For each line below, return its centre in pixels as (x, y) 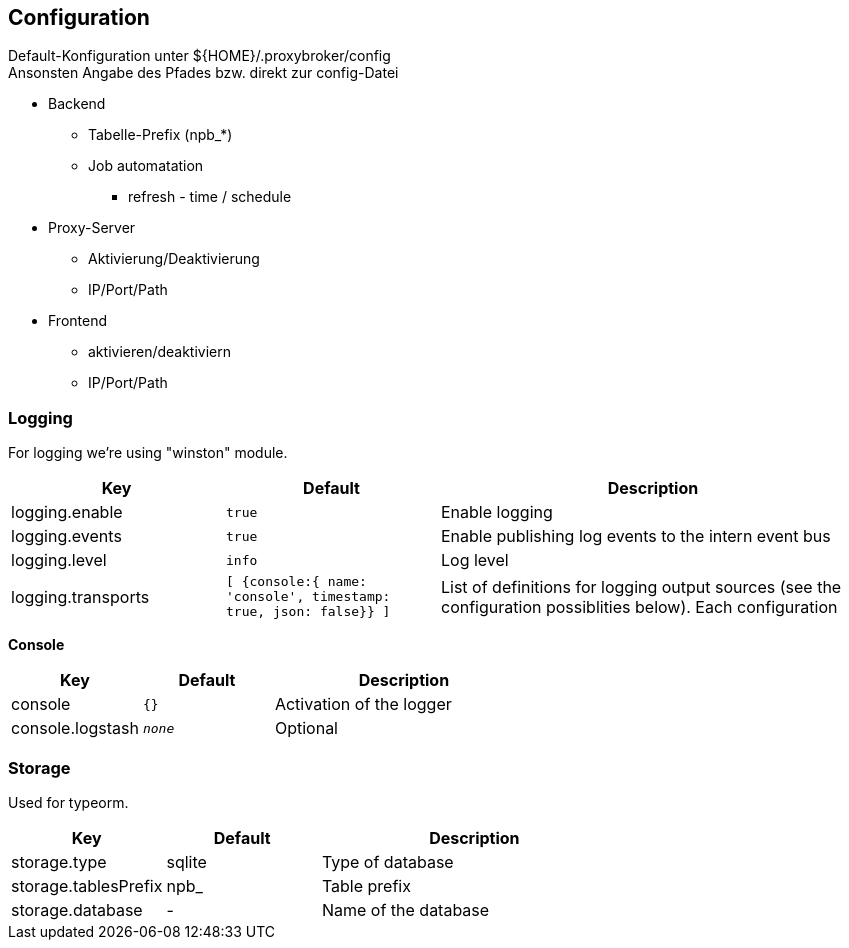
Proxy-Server (92, 228)
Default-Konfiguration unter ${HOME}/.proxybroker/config (199, 56)
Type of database (387, 861)
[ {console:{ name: (296, 582)
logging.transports (80, 596)
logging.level (59, 560)
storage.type (59, 861)
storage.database (77, 909)
